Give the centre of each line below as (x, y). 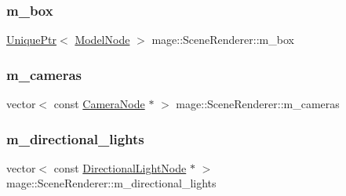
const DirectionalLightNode (120, 167)
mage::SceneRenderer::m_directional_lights (111, 183)
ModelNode (102, 40)
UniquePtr (32, 40)
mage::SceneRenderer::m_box (223, 40)
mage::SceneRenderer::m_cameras (258, 104)
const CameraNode (99, 104)
